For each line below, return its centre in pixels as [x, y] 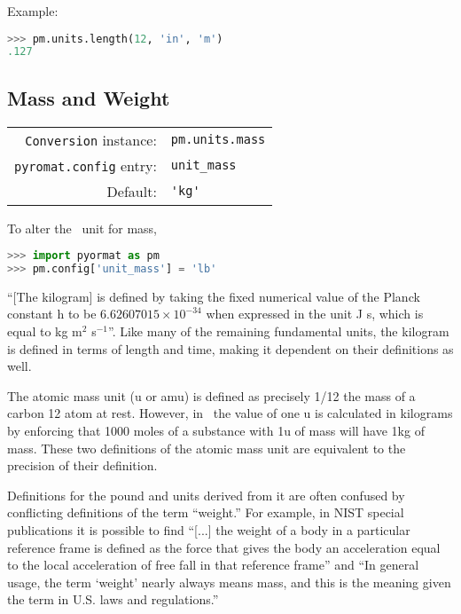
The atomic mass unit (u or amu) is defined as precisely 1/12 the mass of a [211, 395]
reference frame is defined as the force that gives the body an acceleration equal [224, 547]
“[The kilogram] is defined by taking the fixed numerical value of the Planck [214, 296]
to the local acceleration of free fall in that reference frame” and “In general [213, 565]
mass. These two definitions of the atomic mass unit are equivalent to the [207, 448]
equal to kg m [45, 331]
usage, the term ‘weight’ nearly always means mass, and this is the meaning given [229, 582]
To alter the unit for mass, [82, 228]
